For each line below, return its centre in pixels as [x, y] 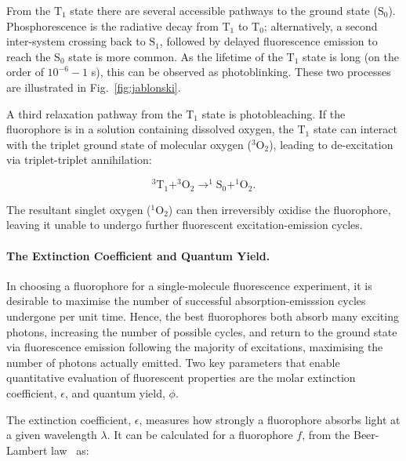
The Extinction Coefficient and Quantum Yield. [138, 255]
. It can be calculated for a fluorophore [200, 435]
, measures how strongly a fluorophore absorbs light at [270, 419]
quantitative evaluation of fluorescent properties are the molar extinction [181, 378]
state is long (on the [351, 56]
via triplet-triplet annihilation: [79, 160]
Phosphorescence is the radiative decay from [112, 25]
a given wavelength [52, 435]
